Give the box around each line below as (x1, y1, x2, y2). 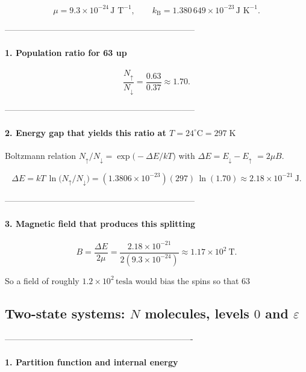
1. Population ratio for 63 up (5, 46, 127, 59)
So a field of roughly (5, 274, 80, 287)
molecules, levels (145, 303, 249, 322)
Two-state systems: (5, 303, 125, 322)
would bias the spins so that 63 (135, 274, 251, 287)
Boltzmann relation (5, 149, 76, 162)
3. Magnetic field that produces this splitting (5, 217, 196, 230)
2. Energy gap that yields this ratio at (5, 126, 166, 138)
